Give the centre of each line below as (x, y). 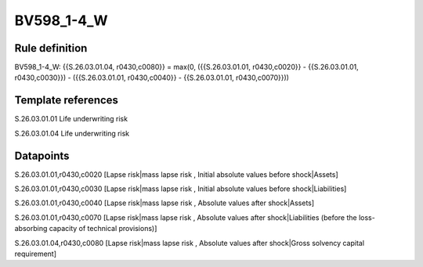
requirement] (36, 254)
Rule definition (51, 48)
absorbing (31, 229)
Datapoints (42, 155)
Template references (67, 101)
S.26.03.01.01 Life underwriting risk (71, 119)
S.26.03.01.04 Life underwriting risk (72, 133)
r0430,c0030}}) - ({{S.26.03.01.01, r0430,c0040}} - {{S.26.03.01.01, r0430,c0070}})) (152, 78)
